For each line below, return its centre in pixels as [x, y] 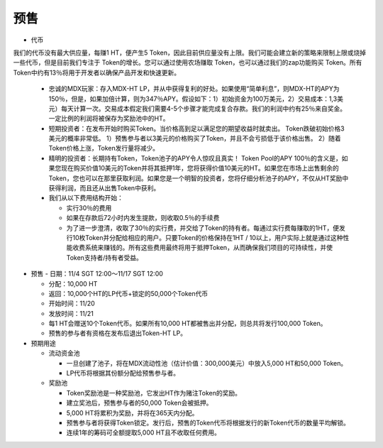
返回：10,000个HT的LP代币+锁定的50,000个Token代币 [128, 293]
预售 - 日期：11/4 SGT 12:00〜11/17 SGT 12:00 [97, 274]
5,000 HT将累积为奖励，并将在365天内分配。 [132, 413]
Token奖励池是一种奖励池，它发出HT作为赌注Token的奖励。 [154, 393]
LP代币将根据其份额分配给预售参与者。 [123, 373]
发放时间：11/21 [71, 313]
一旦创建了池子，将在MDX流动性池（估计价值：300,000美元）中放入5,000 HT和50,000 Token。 [207, 363]
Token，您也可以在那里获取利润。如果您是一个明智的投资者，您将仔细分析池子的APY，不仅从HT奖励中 [199, 178]
